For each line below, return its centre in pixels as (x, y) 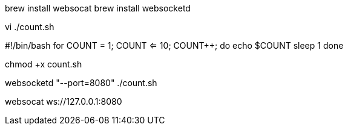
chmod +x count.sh (44, 64)
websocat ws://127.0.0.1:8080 (64, 101)
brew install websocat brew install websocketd (98, 8)
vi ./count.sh (30, 27)
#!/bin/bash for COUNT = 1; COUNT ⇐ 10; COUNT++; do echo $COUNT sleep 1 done (174, 45)
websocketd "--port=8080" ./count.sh (81, 83)
